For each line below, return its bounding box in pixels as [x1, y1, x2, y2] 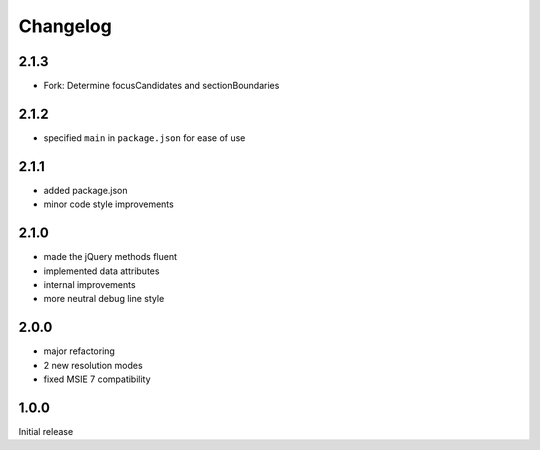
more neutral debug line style [43, 293, 165, 305]
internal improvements [43, 278, 136, 290]
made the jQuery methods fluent [43, 251, 178, 263]
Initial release [18, 425, 74, 437]
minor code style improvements [43, 198, 174, 210]
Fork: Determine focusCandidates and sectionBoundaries [43, 80, 280, 92]
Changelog [18, 15, 112, 37]
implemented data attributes [43, 265, 160, 277]
